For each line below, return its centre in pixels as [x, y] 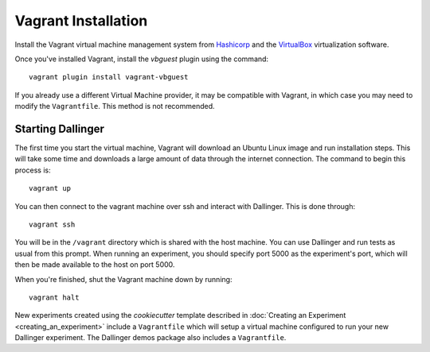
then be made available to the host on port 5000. [95, 265]
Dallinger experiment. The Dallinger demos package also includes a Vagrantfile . [150, 338]
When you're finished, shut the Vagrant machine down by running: [123, 279]
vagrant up [50, 188]
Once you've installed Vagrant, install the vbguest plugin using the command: [142, 59]
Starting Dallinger [60, 128]
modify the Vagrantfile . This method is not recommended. [115, 106]
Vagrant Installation [81, 21]
